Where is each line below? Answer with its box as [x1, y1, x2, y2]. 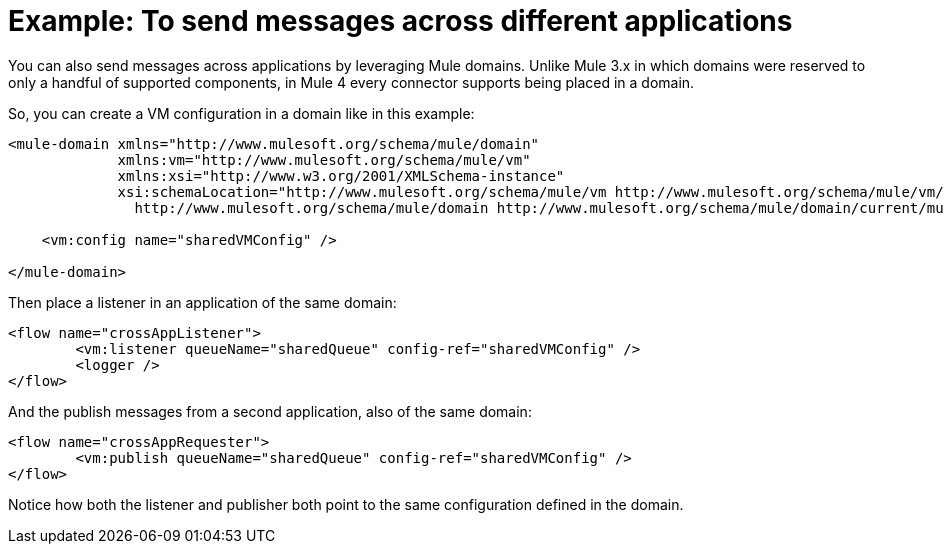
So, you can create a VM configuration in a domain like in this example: [8, 104, 475, 122]
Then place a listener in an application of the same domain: [8, 293, 397, 311]
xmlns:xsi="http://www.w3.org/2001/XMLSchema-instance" [117, 167, 565, 184]
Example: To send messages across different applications [8, 4, 793, 38]
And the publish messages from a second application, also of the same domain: [8, 402, 532, 420]
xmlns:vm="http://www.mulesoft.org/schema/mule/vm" [117, 151, 531, 168]
